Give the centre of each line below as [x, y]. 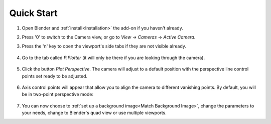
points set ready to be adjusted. [55, 76]
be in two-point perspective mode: [58, 94]
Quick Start [33, 13]
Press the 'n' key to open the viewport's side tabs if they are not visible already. [104, 46]
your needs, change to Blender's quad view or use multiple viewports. [94, 113]
